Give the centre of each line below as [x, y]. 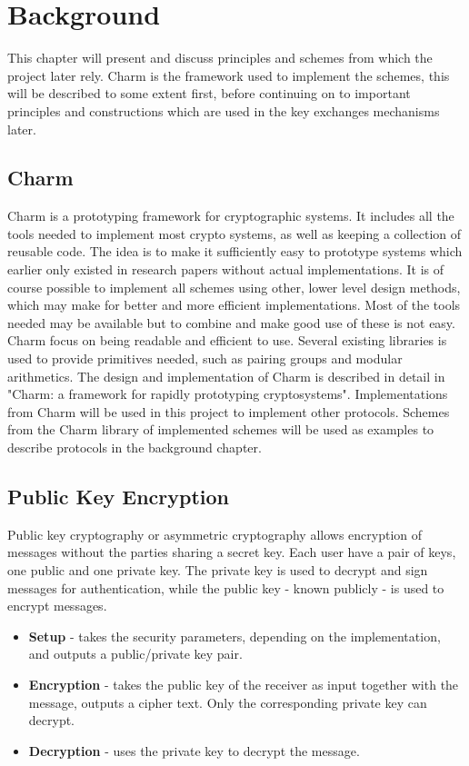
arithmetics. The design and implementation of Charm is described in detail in [226, 376]
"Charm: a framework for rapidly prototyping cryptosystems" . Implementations [228, 394]
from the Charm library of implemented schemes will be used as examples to [221, 429]
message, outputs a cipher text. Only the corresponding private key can [228, 702]
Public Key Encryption [119, 496]
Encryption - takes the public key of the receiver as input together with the [244, 684]
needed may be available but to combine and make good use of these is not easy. [231, 322]
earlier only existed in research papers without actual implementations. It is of [226, 269]
